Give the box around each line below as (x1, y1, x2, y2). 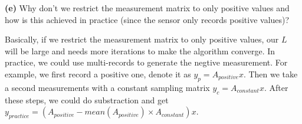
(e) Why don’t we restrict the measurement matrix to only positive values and (5, 2, 290, 14)
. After (264, 81, 288, 93)
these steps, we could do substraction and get (5, 93, 169, 106)
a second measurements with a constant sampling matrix (5, 81, 210, 93)
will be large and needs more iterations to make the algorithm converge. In (5, 44, 275, 57)
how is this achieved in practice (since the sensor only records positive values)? (5, 13, 290, 25)
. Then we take (243, 67, 298, 80)
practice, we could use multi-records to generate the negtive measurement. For (5, 56, 288, 68)
